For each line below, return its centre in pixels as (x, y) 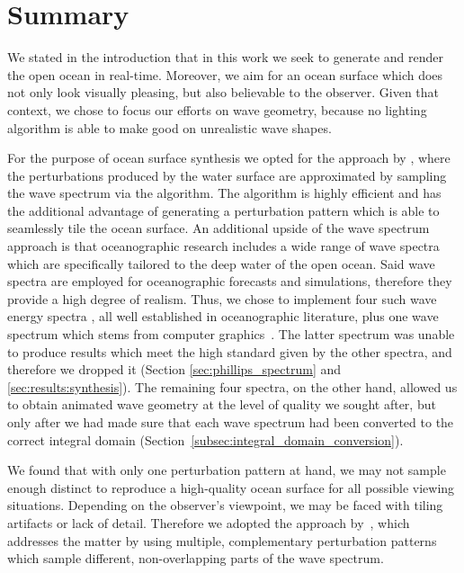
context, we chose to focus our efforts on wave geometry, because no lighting (217, 109)
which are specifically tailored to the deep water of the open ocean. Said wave (221, 263)
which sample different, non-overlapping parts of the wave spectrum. (196, 558)
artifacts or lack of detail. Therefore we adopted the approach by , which (209, 522)
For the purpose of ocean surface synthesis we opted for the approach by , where (229, 158)
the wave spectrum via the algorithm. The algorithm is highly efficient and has (224, 193)
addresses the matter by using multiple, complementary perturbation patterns (222, 540)
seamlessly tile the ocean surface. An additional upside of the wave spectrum (219, 228)
